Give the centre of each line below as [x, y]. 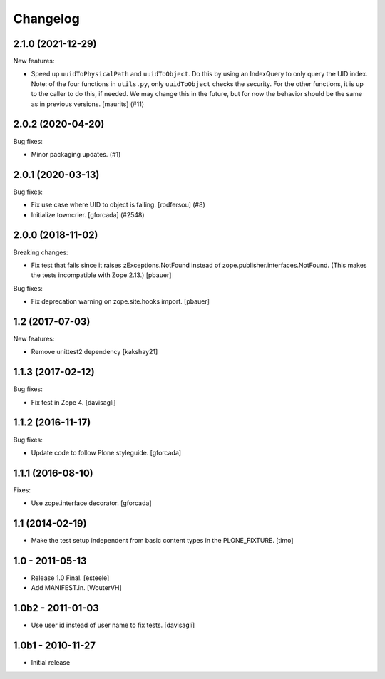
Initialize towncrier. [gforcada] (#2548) [88, 214]
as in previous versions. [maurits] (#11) [88, 104]
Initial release [51, 663]
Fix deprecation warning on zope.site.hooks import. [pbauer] [120, 301]
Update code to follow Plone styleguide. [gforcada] [106, 452]
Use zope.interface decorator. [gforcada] [92, 503]
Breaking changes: [41, 252]
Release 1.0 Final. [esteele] [70, 578]
